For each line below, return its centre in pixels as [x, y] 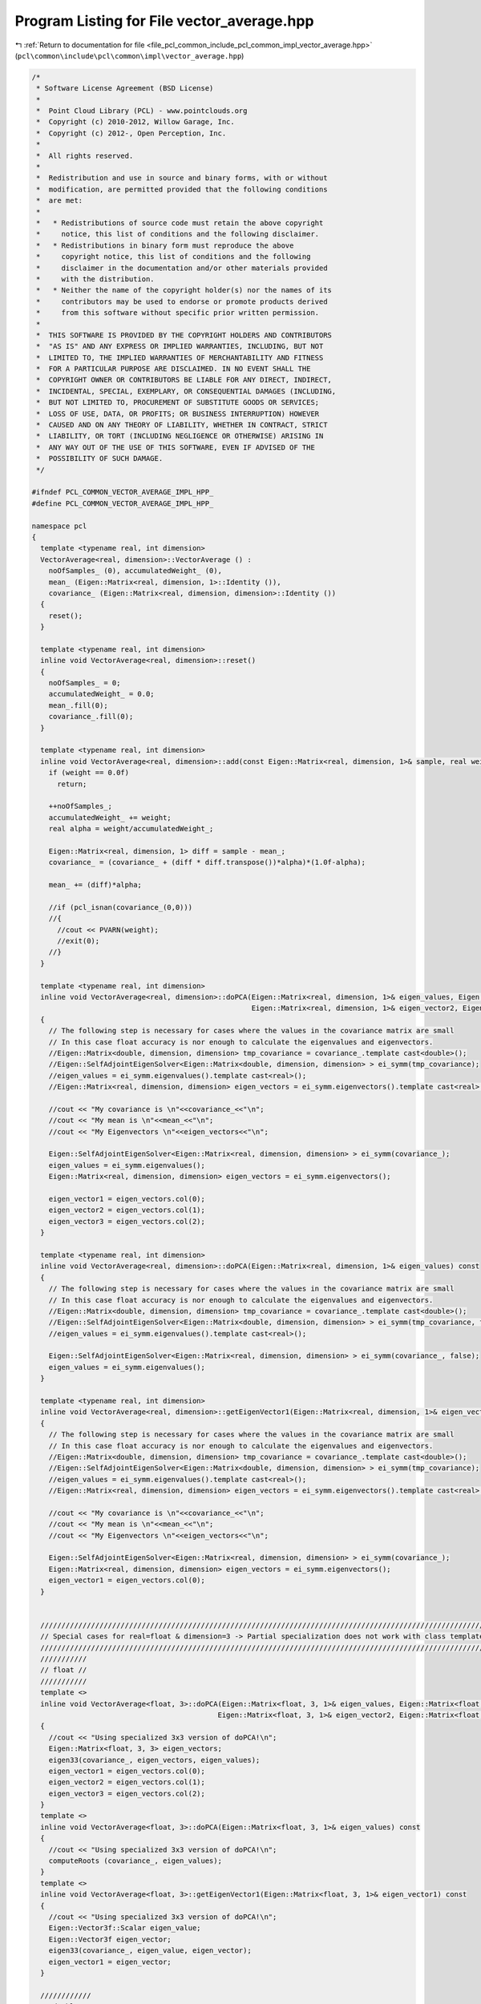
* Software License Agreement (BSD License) [125, 89]
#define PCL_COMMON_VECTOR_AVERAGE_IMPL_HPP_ [123, 503]
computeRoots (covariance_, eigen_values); [135, 1861]
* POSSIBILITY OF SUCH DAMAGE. [100, 459]
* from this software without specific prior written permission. [178, 313]
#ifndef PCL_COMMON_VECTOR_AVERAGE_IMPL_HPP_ [123, 492]
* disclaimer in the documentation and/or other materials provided [182, 268]
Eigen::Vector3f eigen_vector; [110, 1939]
